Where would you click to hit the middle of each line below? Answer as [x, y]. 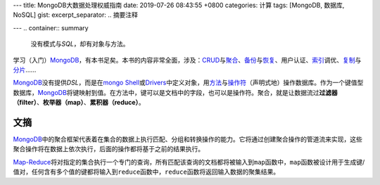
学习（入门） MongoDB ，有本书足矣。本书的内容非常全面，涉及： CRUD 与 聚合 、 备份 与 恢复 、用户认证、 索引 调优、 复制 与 [187, 60]
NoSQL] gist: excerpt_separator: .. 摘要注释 [76, 15]
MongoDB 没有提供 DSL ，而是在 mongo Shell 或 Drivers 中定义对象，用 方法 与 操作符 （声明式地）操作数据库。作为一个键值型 [188, 83]
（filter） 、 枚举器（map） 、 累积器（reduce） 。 [79, 103]
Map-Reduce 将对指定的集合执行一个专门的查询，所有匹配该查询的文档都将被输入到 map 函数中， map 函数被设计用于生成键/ [189, 162]
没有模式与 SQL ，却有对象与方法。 [80, 44]
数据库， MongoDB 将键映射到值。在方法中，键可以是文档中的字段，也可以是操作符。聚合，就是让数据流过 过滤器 [175, 92]
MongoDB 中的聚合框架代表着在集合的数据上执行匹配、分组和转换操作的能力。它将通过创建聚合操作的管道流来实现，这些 [188, 139]
